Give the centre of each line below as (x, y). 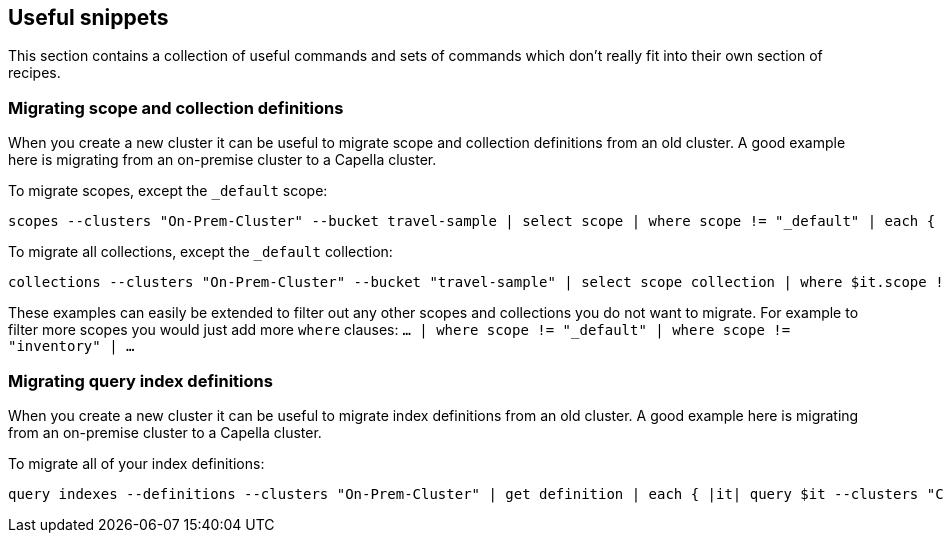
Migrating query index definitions (140, 380)
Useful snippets (88, 17)
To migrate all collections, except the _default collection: (200, 252)
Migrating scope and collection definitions (176, 107)
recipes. (34, 73)
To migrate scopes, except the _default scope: (168, 191)
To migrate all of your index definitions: (136, 463)
